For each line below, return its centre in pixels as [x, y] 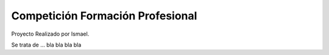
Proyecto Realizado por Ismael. [50, 34]
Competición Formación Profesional [104, 16]
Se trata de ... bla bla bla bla [46, 45]
